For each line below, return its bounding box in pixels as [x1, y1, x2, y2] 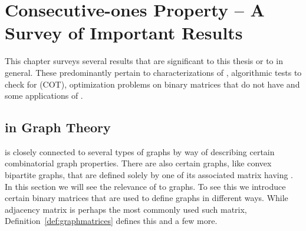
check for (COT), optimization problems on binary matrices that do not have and [5, 78, 300, 90]
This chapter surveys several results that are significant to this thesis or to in [5, 55, 283, 67]
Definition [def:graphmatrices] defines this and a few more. [5, 215, 218, 227]
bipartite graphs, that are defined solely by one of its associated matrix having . [5, 169, 294, 181]
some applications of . [5, 89, 83, 102]
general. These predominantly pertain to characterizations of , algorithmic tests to [5, 66, 302, 78]
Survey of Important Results [5, 21, 243, 45]
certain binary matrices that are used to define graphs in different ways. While [5, 192, 288, 204]
